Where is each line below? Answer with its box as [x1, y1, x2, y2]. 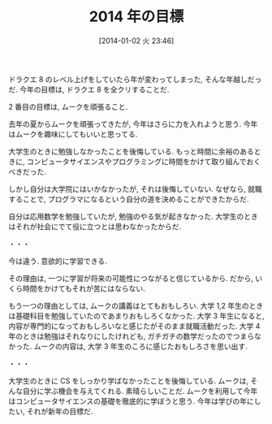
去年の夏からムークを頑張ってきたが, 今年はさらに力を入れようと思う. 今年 [8, 119, 258, 128]
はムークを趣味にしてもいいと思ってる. [8, 129, 138, 139]
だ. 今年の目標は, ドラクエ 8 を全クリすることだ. [8, 84, 170, 94]
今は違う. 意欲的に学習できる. [8, 256, 107, 266]
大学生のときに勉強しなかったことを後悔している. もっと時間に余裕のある [8, 146, 254, 156]
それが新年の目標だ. [26, 406, 93, 416]
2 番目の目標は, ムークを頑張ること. [8, 102, 128, 111]
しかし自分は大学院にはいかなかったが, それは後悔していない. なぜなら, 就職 [8, 184, 262, 193]
